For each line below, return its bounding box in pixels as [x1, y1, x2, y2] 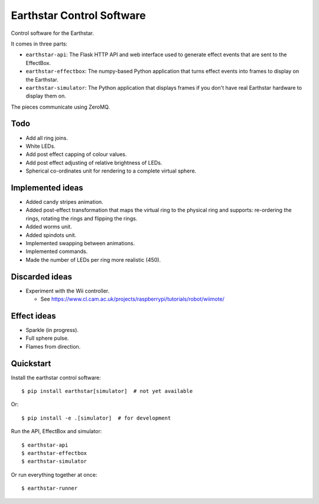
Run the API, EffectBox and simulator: [11, 428, 102, 435]
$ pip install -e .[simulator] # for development [21, 414, 171, 421]
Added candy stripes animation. [25, 199, 103, 206]
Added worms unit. [25, 223, 72, 230]
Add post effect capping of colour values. [25, 151, 127, 158]
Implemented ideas [11, 183, 84, 193]
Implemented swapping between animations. [25, 240, 135, 246]
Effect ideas [11, 311, 56, 321]
